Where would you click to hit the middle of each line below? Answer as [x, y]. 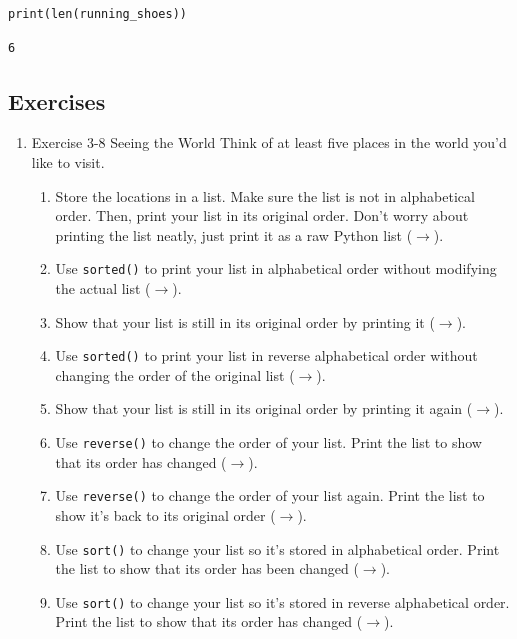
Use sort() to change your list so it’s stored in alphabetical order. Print [277, 548]
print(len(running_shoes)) [97, 14]
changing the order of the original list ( [175, 374]
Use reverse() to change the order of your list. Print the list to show [268, 442]
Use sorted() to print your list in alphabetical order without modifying [276, 268]
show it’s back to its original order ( [165, 514]
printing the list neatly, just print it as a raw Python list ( [234, 234]
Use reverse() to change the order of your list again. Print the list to [270, 495]
